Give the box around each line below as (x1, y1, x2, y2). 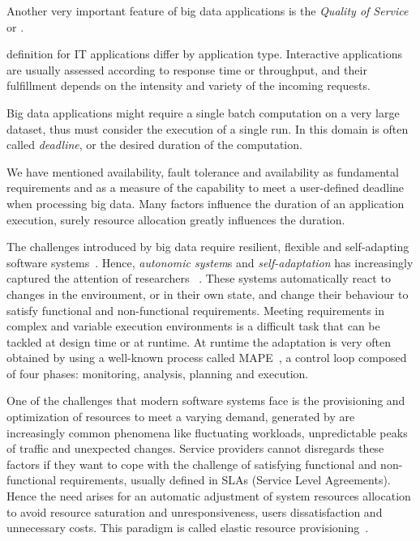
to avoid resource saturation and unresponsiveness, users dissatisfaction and (6, 503, 383, 520)
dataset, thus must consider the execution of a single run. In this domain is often (6, 120, 409, 137)
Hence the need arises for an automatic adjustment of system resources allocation (6, 488, 411, 505)
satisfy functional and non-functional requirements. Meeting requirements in (6, 301, 385, 318)
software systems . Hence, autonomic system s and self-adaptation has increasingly (6, 253, 414, 270)
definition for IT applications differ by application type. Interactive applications (6, 45, 402, 62)
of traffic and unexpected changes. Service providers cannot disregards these (6, 440, 384, 457)
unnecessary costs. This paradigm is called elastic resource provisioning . (6, 519, 369, 536)
